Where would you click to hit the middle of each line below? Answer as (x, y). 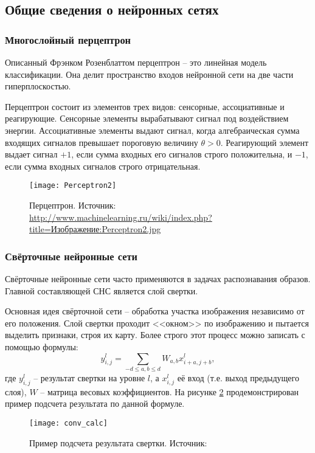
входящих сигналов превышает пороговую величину (102, 142)
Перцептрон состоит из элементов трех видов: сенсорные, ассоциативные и (145, 106)
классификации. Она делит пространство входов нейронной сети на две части (149, 74)
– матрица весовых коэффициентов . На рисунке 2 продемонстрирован (170, 391)
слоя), (16, 391)
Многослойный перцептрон (68, 39)
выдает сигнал (31, 154)
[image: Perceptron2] (73, 186)
